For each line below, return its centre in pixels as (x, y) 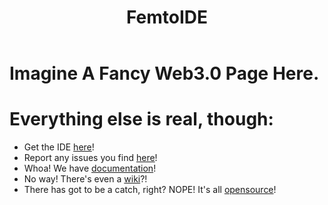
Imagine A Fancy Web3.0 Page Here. (164, 73)
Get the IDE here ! (59, 147)
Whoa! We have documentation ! (90, 168)
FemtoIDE (167, 17)
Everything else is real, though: (141, 119)
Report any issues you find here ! (90, 158)
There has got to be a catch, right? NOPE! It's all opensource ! (150, 190)
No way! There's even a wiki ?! (85, 179)
